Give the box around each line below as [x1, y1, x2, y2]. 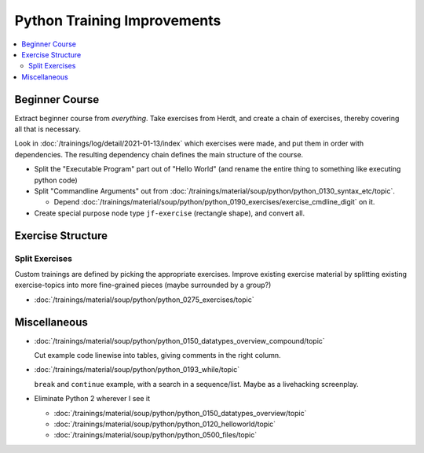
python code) [34, 175, 78, 185]
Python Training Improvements [14, 12, 221, 29]
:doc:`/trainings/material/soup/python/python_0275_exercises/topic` [34, 295, 254, 304]
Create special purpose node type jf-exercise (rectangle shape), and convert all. [34, 208, 305, 218]
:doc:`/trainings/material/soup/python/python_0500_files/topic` [53, 430, 258, 440]
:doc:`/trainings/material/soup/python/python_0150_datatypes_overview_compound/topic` [34, 336, 325, 345]
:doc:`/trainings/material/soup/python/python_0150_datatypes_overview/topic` [53, 408, 307, 418]
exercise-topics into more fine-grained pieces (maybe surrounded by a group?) [14, 280, 272, 290]
